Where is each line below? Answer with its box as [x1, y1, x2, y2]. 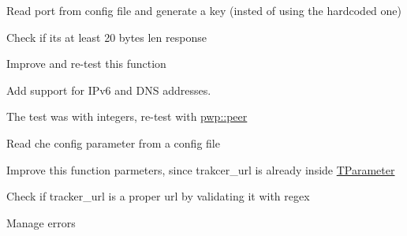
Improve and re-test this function [6, 55, 166, 72]
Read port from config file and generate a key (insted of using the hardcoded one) [6, 2, 402, 18]
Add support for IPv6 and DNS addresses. [6, 81, 211, 98]
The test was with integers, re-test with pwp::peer [6, 108, 248, 125]
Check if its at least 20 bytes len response [6, 28, 207, 45]
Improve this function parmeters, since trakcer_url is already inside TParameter [6, 161, 395, 178]
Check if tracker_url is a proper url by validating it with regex [6, 188, 310, 204]
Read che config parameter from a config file [6, 134, 220, 151]
